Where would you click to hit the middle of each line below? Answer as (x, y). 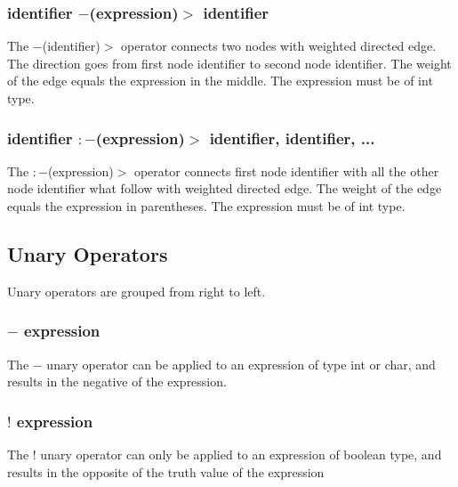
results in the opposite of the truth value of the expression (166, 471)
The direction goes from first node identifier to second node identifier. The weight (229, 63)
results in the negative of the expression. (117, 381)
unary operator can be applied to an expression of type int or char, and (241, 364)
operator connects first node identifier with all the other (286, 170)
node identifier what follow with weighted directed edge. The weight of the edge (225, 188)
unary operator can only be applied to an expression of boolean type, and (241, 455)
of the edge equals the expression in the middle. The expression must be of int (220, 81)
